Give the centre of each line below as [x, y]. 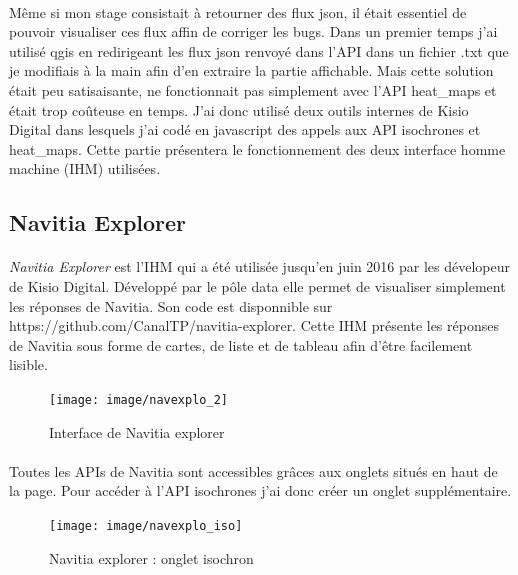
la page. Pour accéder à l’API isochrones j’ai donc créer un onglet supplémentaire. [260, 490]
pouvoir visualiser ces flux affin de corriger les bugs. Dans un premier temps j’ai [253, 31]
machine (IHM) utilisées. [85, 168]
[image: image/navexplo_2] [138, 399]
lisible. [28, 364]
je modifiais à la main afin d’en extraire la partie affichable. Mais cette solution [251, 70]
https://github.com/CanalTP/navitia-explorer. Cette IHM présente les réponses [254, 325]
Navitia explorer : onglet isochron [151, 557]
